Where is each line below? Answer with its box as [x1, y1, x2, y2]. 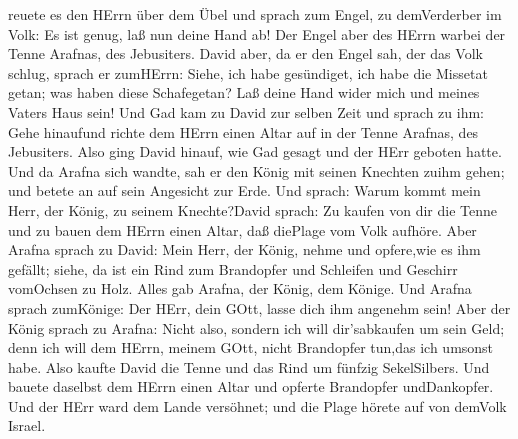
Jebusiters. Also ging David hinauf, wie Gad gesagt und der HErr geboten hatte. [8, 141, 502, 162]
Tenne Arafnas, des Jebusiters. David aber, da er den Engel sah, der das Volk [8, 43, 483, 64]
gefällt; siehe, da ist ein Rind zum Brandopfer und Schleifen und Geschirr [8, 258, 458, 279]
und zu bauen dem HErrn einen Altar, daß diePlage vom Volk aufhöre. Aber [8, 219, 477, 240]
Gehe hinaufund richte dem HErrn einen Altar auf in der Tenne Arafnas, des [8, 121, 479, 142]
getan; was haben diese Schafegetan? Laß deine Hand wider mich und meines [8, 82, 480, 103]
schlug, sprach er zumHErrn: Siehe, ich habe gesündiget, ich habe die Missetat [8, 62, 488, 83]
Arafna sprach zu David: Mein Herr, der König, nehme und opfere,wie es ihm [8, 239, 481, 260]
